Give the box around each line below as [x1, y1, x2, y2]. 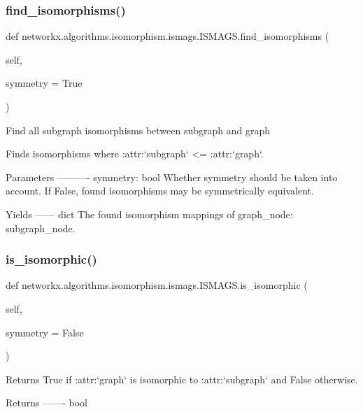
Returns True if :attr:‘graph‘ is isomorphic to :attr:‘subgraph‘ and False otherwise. [6, 371, 358, 386]
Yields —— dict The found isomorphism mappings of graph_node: [6, 206, 293, 221]
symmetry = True [6, 76, 83, 90]
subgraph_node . [6, 220, 76, 235]
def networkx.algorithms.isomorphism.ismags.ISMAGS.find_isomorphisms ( [6, 29, 329, 43]
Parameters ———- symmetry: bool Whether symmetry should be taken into [6, 169, 338, 184]
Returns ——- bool [6, 395, 87, 410]
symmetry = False [6, 325, 84, 339]
